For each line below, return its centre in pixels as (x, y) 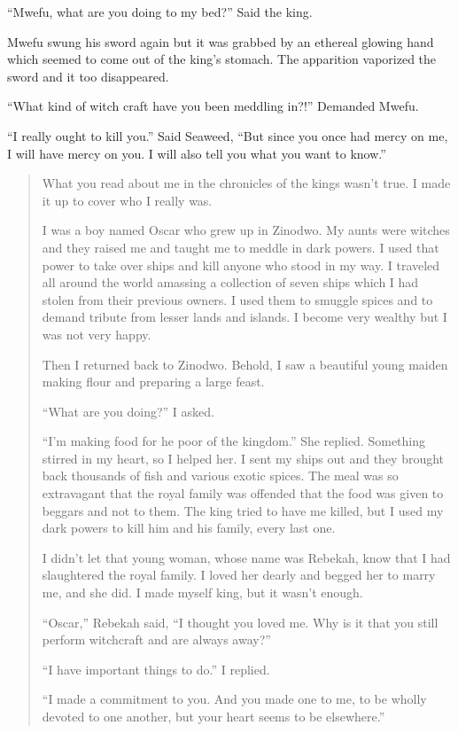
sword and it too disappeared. (88, 76)
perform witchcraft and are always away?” (156, 639)
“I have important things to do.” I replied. (156, 669)
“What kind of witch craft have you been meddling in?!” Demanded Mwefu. (213, 106)
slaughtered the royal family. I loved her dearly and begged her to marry (239, 575)
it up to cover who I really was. (127, 200)
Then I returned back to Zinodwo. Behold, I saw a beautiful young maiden (245, 364)
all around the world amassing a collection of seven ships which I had (230, 282)
